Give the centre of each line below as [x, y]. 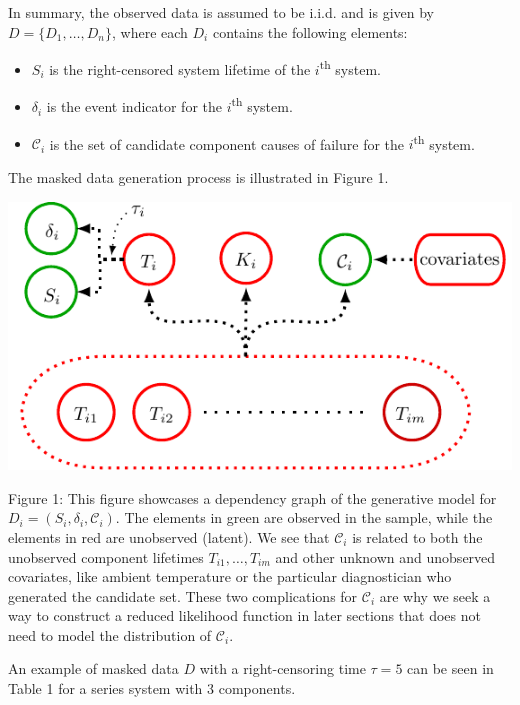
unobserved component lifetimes [106, 556]
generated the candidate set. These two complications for [183, 595]
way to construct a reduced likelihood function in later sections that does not [244, 615]
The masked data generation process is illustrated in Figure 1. [198, 176]
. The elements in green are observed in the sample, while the [304, 517]
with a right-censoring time [282, 668]
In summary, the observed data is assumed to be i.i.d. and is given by [221, 12]
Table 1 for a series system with [105, 688]
